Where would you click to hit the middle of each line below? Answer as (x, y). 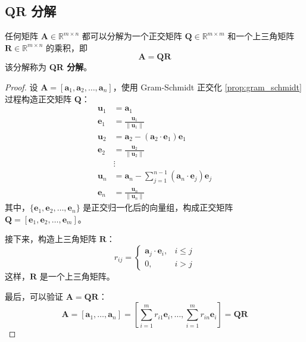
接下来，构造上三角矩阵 (51, 239)
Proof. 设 (21, 87)
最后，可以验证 (34, 296)
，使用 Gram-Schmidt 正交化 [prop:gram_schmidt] (207, 87)
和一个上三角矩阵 (261, 36)
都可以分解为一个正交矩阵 (132, 36)
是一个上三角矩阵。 (77, 276)
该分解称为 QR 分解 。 (49, 67)
